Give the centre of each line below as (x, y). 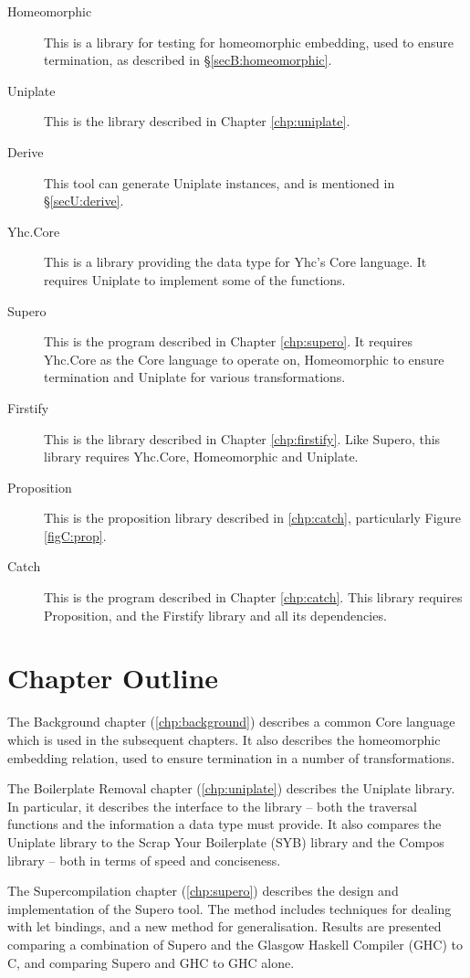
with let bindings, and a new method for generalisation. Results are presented (225, 926)
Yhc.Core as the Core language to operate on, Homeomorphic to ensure (244, 359)
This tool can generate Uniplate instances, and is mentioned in (219, 182)
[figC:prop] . (75, 535)
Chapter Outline (113, 678)
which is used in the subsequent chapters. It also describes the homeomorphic (224, 739)
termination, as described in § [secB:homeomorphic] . (188, 60)
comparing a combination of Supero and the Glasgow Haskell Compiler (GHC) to (235, 944)
